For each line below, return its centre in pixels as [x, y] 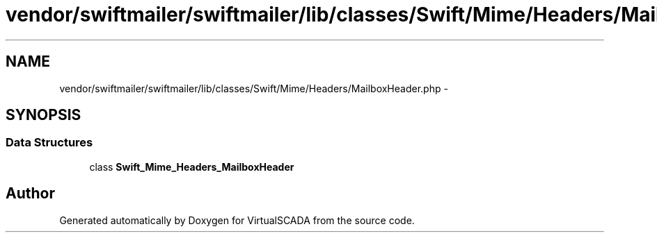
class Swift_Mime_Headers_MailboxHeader [192, 167]
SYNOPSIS [43, 115]
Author [30, 194]
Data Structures [49, 143]
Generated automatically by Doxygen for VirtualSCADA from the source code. [237, 220]
